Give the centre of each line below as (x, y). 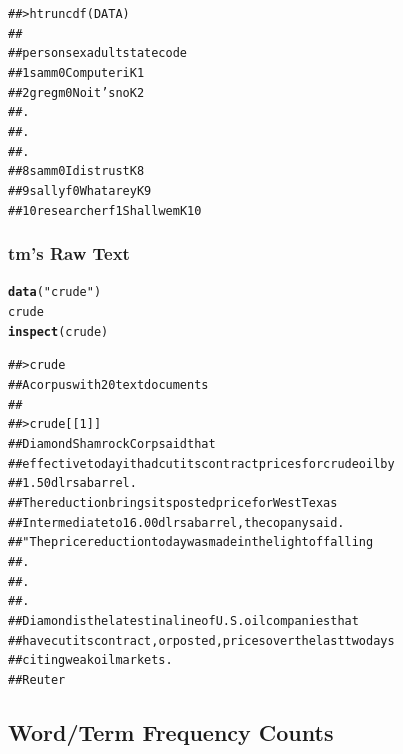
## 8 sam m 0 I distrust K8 (76, 171)
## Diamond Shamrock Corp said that (112, 444)
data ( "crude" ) (55, 292)
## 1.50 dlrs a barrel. (72, 483)
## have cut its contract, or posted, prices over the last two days (201, 640)
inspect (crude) (58, 331)
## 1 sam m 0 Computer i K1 (76, 72)
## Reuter (37, 679)
